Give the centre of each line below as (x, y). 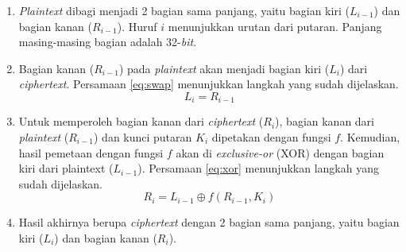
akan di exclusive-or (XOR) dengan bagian (280, 152)
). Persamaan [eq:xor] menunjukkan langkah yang (258, 168)
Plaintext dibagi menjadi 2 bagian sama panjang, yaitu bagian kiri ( (184, 10)
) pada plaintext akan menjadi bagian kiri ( (224, 68)
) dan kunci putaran (143, 137)
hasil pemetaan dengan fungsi (91, 152)
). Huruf (137, 26)
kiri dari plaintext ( (66, 168)
